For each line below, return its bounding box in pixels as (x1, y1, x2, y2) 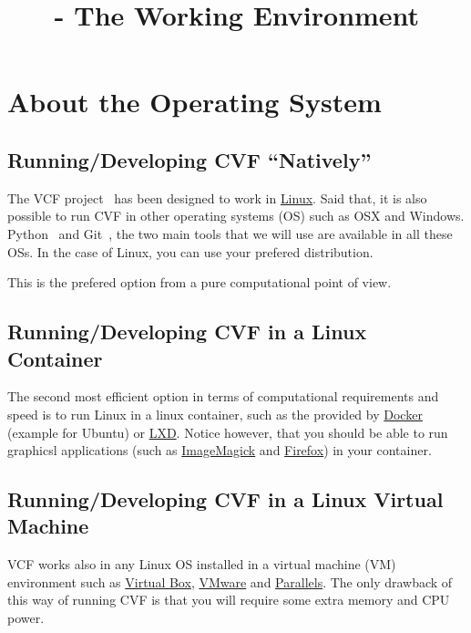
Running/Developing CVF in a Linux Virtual (7, 485, 444, 514)
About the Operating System (7, 83, 382, 120)
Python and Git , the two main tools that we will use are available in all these (7, 223, 453, 243)
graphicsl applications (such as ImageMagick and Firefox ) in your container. (7, 441, 432, 460)
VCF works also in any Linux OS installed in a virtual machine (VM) (7, 555, 396, 574)
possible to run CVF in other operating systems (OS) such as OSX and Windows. (7, 206, 465, 225)
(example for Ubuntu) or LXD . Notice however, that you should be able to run (7, 422, 448, 441)
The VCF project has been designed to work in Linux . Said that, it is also (7, 188, 427, 207)
